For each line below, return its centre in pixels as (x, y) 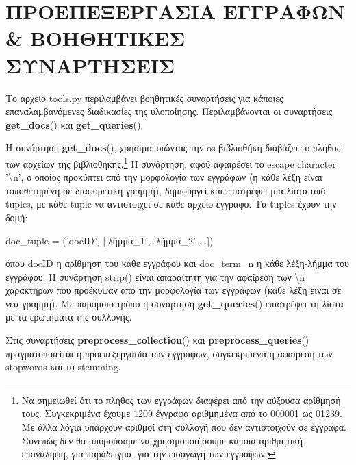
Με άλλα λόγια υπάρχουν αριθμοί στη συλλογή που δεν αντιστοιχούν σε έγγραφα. (184, 427)
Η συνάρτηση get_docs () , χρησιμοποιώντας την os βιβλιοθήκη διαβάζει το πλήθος (173, 148)
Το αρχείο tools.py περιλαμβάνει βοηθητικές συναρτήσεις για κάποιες (144, 98)
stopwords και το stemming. (63, 367)
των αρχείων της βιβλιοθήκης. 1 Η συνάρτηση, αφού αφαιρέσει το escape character (171, 162)
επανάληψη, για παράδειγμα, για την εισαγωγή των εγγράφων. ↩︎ (149, 454)
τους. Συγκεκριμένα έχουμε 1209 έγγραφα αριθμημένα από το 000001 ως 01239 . (182, 413)
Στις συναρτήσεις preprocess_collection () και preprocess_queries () (157, 340)
